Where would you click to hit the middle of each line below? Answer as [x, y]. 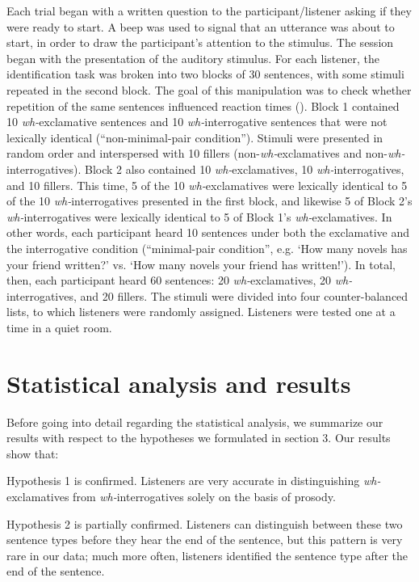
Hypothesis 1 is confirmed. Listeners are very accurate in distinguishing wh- [194, 481]
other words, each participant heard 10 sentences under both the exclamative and [208, 232]
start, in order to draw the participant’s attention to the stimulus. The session [200, 42]
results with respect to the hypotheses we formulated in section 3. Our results [199, 438]
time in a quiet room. [59, 327]
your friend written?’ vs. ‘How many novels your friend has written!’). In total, [201, 264]
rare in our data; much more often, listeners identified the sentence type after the [207, 555]
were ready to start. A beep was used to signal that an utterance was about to [201, 26]
